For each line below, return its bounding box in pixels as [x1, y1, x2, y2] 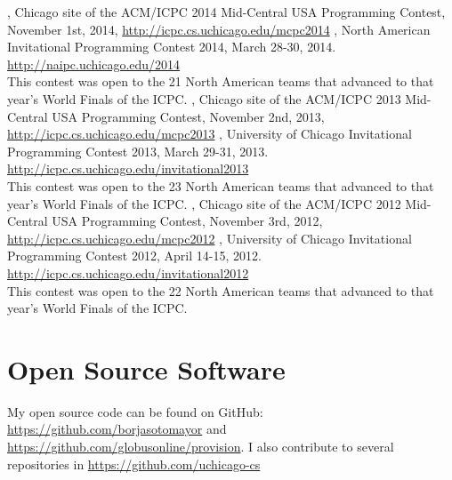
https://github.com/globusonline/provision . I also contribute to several [7, 437, 394, 455]
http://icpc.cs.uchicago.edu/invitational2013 [7, 159, 249, 178]
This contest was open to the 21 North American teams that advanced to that [7, 72, 434, 91]
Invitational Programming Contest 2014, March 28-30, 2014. [7, 37, 336, 56]
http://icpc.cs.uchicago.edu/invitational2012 [7, 263, 249, 282]
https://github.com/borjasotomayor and [7, 420, 227, 438]
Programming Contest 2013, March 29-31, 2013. [7, 141, 269, 160]
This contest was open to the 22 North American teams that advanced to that [7, 281, 434, 300]
